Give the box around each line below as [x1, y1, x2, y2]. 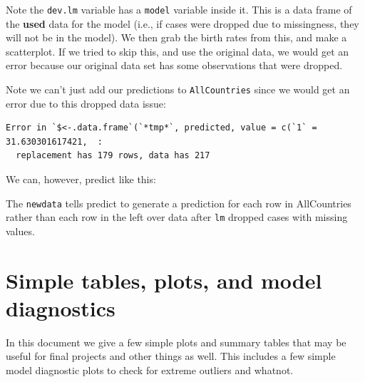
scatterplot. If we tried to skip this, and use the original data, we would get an [6, 43, 349, 58]
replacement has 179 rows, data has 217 [16, 150, 210, 161]
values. [6, 223, 35, 238]
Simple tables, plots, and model [6, 265, 322, 294]
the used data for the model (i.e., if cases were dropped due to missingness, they [6, 16, 359, 31]
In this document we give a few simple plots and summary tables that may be [6, 334, 346, 349]
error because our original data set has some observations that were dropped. [6, 58, 343, 73]
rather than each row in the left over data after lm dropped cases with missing [6, 210, 348, 224]
